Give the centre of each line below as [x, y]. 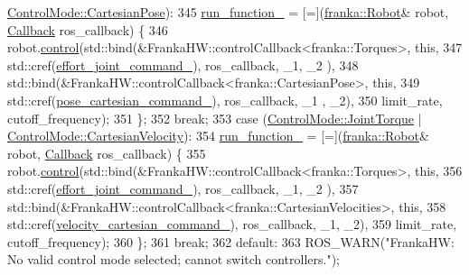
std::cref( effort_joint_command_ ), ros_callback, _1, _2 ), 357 [183, 188]
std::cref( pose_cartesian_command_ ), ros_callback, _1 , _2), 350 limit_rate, [225, 100]
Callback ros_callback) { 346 [88, 29]
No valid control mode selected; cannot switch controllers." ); [174, 259]
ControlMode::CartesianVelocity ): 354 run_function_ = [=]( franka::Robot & [218, 136]
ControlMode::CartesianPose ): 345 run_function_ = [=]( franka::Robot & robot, [228, 12]
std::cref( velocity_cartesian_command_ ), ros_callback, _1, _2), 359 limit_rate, [232, 224]
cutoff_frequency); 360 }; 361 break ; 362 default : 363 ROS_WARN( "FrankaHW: [231, 241]
